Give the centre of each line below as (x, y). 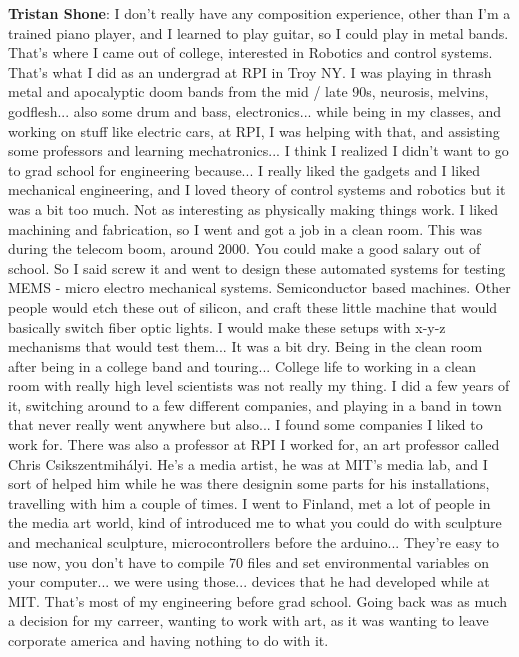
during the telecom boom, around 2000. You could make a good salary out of (244, 248)
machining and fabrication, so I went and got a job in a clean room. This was (245, 228)
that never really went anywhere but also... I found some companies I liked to (245, 424)
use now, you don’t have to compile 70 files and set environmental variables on (249, 561)
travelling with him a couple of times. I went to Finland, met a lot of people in (249, 502)
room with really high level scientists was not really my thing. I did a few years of (259, 385)
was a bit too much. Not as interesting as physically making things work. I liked (253, 208)
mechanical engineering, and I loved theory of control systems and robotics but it (257, 189)
